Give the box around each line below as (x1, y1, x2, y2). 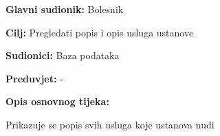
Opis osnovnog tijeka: (5, 94, 109, 109)
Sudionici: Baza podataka (5, 48, 120, 63)
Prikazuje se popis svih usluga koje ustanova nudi (5, 117, 214, 131)
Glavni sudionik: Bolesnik (5, 2, 124, 16)
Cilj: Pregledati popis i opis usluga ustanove (5, 25, 194, 39)
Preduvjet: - (5, 71, 63, 85)
